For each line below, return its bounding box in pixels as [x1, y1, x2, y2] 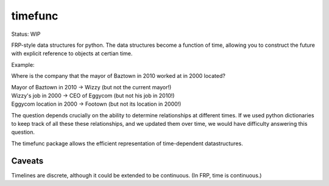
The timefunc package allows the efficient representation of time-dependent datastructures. [11, 140, 243, 147]
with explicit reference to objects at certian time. [11, 50, 133, 57]
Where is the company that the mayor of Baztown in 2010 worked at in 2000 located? [11, 72, 225, 80]
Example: [11, 61, 35, 68]
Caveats [11, 156, 44, 166]
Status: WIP [11, 30, 41, 38]
